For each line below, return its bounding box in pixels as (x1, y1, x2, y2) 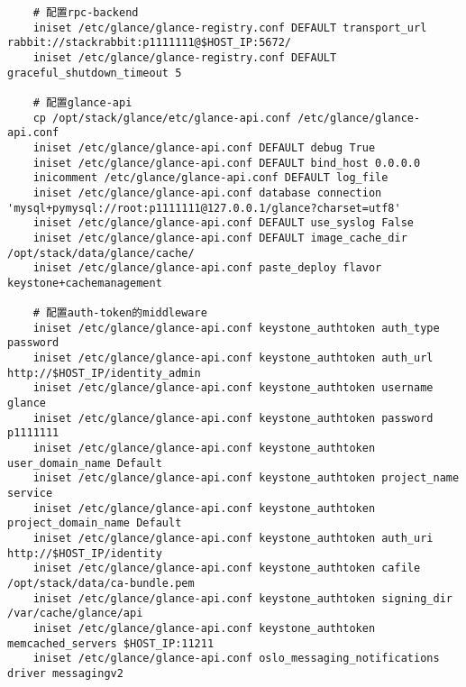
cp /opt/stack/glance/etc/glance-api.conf (32, 111, 291, 124)
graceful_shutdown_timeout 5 (7, 66, 182, 79)
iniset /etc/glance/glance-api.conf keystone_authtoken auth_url (32, 352, 434, 365)
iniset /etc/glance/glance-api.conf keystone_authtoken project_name (32, 472, 460, 485)
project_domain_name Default (7, 517, 182, 530)
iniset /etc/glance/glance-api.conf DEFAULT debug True (32, 141, 376, 154)
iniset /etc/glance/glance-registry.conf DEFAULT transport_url (32, 21, 427, 34)
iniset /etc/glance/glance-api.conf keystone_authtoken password (32, 411, 434, 425)
